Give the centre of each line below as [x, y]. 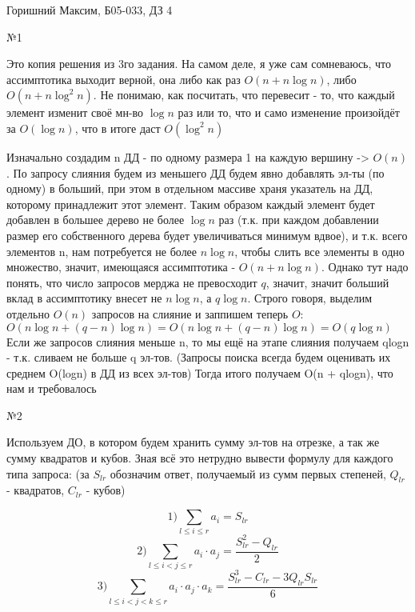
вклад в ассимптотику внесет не [84, 298]
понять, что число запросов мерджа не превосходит [132, 282]
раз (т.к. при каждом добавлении [299, 220]
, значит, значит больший [327, 282]
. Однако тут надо [365, 267]
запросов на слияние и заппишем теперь [190, 313]
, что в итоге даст [118, 128]
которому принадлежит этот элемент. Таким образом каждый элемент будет [191, 204]
